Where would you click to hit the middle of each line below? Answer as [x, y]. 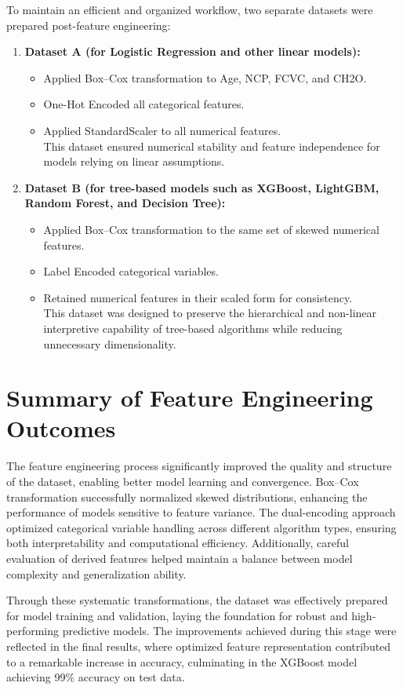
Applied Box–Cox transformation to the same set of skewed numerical [211, 229]
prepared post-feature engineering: [89, 25]
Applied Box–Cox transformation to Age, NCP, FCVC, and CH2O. [205, 77]
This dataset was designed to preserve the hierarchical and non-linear [210, 313]
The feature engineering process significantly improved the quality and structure [199, 466]
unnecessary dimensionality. [110, 343]
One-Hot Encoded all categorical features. [144, 104]
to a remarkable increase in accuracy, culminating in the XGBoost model [182, 661]
